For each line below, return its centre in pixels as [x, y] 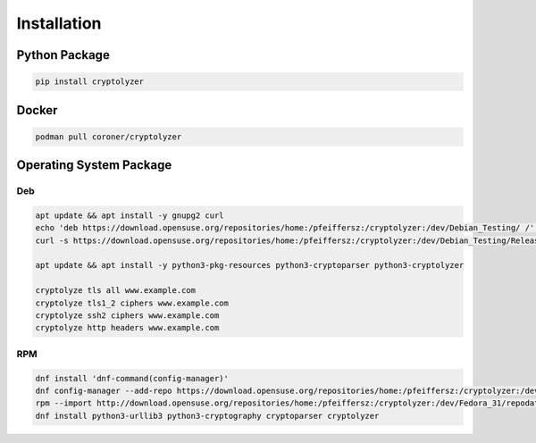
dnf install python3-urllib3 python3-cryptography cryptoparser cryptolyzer [207, 416]
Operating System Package [94, 165]
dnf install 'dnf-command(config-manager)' [132, 378]
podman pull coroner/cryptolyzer [109, 137]
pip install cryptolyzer [90, 82]
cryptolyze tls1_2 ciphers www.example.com [132, 303]
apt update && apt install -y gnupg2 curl [130, 215]
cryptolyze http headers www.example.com [127, 328]
